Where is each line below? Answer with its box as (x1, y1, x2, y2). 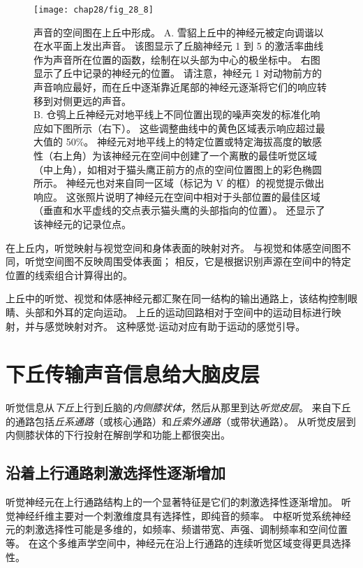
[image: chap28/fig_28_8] (34, 5, 154, 15)
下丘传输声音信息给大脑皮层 (6, 360, 260, 388)
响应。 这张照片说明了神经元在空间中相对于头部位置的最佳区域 (34, 189, 320, 204)
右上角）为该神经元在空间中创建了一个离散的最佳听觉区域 (52, 148, 317, 162)
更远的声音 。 (72, 93, 131, 108)
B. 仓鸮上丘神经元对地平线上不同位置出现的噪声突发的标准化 (34, 107, 311, 122)
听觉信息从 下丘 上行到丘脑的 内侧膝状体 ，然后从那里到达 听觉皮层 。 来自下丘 (6, 400, 351, 415)
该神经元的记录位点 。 (34, 216, 131, 231)
